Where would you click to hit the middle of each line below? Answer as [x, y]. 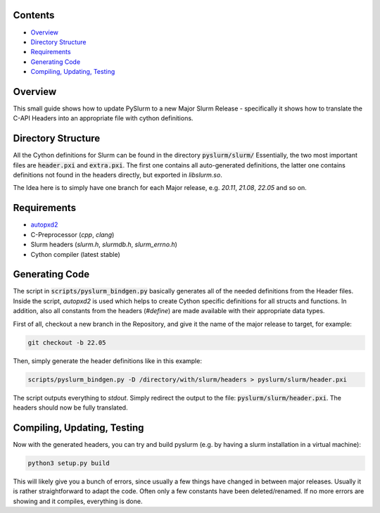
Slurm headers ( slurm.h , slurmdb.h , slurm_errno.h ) [104, 245]
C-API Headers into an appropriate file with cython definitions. [103, 118]
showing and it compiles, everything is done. [78, 501]
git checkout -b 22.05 [67, 342]
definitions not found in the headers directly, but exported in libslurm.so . [118, 175]
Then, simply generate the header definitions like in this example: [107, 361]
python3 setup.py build [69, 463]
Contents [34, 15]
